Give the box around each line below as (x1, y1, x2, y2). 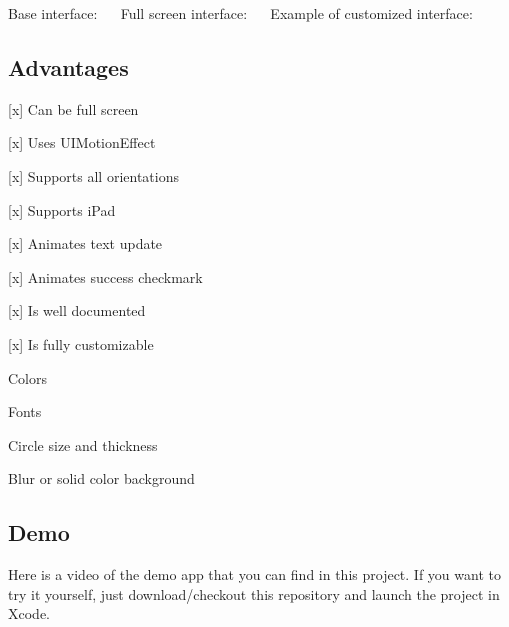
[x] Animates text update (8, 233, 163, 254)
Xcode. (8, 603, 50, 624)
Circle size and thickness (8, 434, 158, 455)
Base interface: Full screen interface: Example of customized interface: (8, 3, 473, 23)
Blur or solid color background (8, 468, 195, 489)
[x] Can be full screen (8, 98, 139, 119)
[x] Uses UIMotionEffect (8, 132, 156, 153)
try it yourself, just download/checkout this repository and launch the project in (8, 583, 500, 604)
